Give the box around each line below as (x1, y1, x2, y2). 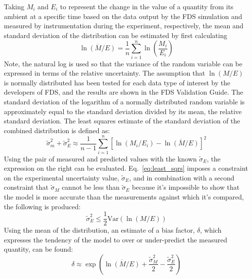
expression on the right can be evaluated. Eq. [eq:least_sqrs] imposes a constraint (4, 163, 248, 173)
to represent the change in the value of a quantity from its (60, 1, 234, 11)
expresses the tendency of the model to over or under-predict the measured (4, 234, 228, 244)
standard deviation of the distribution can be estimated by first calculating (4, 30, 227, 40)
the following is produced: (4, 201, 81, 211)
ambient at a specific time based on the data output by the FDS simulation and (4, 11, 242, 21)
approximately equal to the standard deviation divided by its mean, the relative (4, 106, 242, 116)
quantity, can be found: (4, 244, 73, 254)
